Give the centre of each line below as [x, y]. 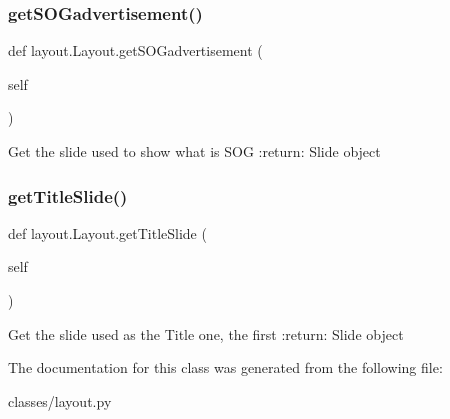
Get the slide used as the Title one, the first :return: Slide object [206, 333]
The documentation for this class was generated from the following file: [225, 367]
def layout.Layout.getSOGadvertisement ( [135, 50]
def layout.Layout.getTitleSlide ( [107, 232]
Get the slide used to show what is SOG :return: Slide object [194, 151]
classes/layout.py [60, 400]
